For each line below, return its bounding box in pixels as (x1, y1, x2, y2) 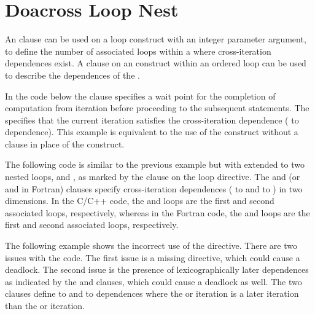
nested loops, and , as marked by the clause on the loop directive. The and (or (5, 170, 300, 183)
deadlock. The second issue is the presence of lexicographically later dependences (5, 263, 309, 276)
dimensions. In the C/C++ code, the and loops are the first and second (5, 194, 274, 207)
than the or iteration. (5, 299, 85, 312)
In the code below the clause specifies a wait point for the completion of (5, 89, 276, 102)
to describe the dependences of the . (5, 68, 140, 81)
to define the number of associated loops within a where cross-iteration (5, 44, 271, 57)
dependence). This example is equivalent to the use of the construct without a (5, 125, 298, 138)
